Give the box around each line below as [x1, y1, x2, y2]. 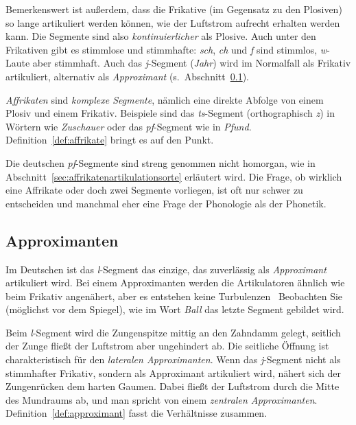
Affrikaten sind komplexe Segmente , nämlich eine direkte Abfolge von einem [5, 92, 324, 106]
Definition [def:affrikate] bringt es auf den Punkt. [5, 133, 214, 147]
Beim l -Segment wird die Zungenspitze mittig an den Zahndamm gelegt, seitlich [5, 325, 341, 339]
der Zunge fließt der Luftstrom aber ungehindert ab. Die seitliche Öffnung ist [5, 338, 329, 353]
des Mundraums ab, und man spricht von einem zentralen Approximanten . [5, 392, 318, 406]
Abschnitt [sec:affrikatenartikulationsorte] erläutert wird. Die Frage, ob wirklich [5, 169, 342, 183]
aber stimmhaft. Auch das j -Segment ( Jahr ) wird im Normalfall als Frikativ [32, 56, 351, 70]
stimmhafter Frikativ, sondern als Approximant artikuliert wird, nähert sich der [5, 365, 341, 380]
